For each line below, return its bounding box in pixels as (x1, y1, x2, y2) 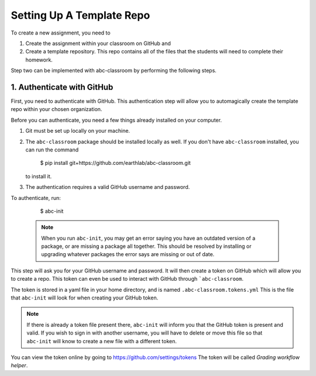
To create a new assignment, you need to (11, 29, 111, 36)
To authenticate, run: (11, 194, 61, 201)
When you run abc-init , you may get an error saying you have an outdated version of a (41, 234, 256, 242)
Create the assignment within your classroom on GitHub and (25, 40, 171, 47)
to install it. (25, 173, 52, 180)
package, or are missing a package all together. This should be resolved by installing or (41, 243, 252, 250)
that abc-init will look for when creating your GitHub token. (11, 294, 159, 301)
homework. (25, 56, 53, 63)
